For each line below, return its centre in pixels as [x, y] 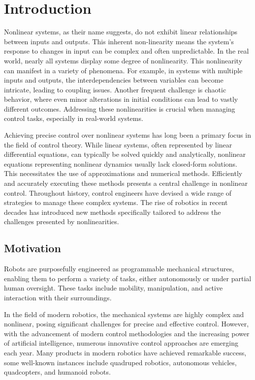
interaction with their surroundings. [58, 297]
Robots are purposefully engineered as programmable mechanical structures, [119, 269]
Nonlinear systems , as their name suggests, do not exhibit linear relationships [121, 32]
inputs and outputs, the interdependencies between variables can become [114, 80]
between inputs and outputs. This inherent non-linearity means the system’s [119, 41]
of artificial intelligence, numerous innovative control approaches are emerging [121, 343]
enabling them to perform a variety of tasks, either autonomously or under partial [128, 278]
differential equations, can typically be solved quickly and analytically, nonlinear [125, 154]
